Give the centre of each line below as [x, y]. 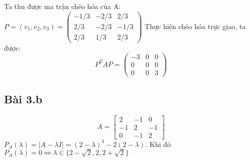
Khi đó [160, 144]
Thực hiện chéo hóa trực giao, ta [195, 26]
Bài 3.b [23, 99]
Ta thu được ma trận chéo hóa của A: [62, 6]
